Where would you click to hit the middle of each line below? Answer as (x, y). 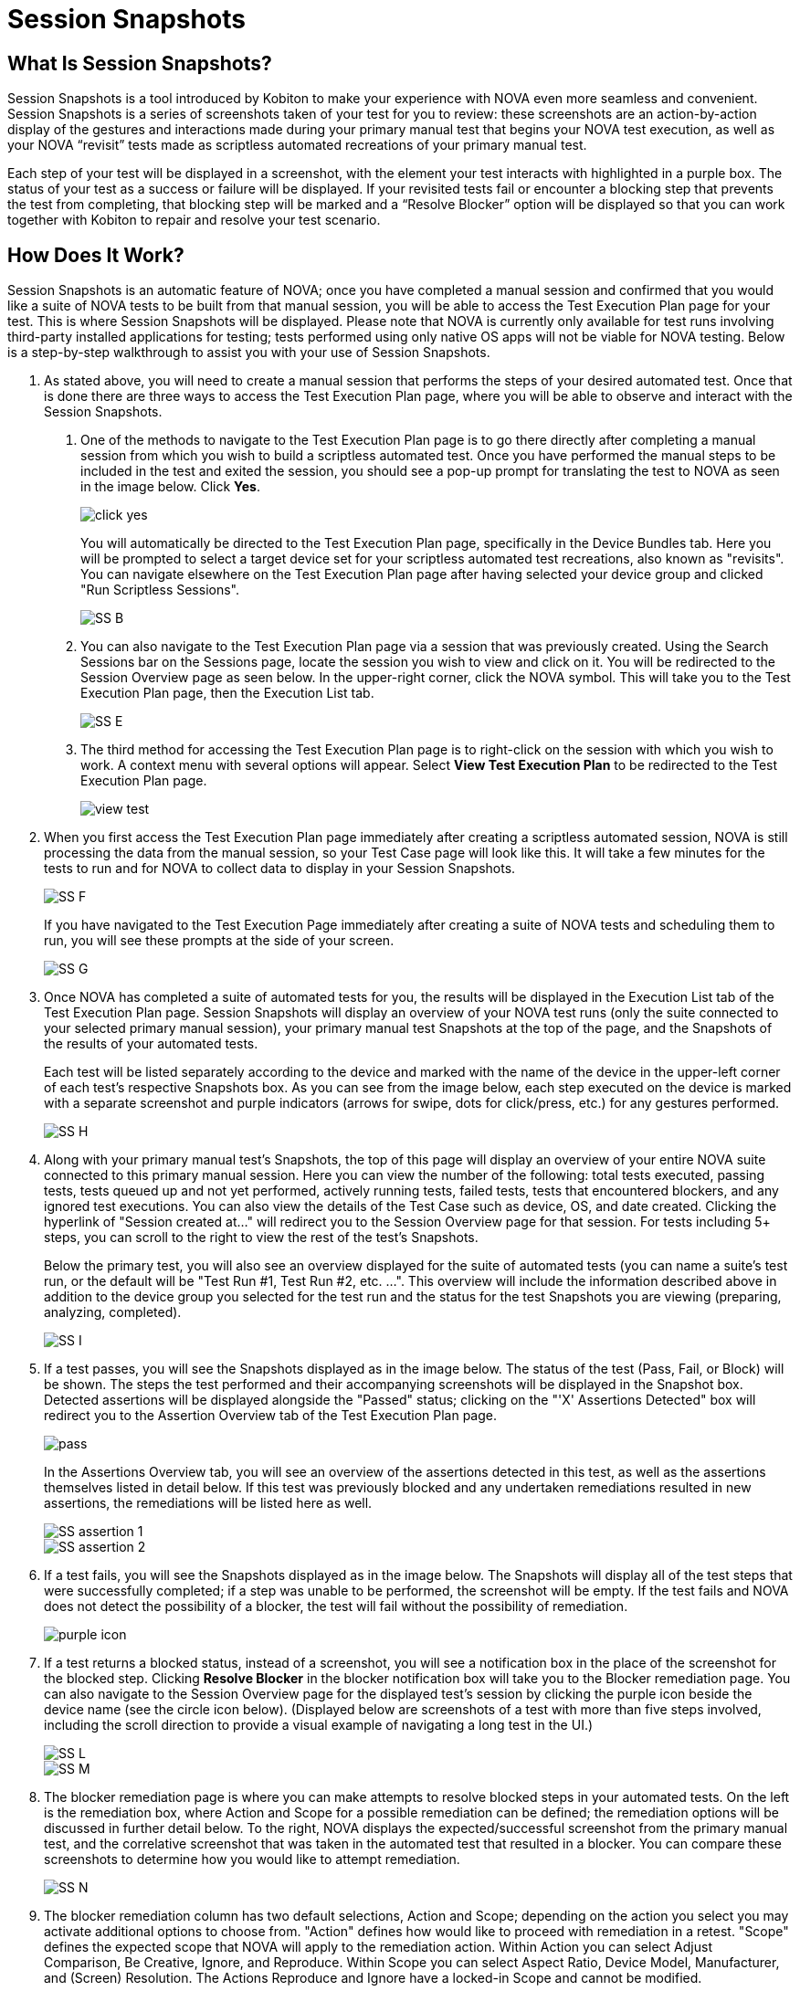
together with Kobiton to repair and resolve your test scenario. (194, 220)
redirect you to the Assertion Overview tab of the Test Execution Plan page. (271, 1416)
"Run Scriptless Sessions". (160, 590)
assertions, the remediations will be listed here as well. (208, 1503)
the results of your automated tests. (151, 1044)
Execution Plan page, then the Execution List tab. (227, 693)
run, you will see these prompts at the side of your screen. (219, 941)
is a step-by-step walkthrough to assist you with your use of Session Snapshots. (249, 353)
